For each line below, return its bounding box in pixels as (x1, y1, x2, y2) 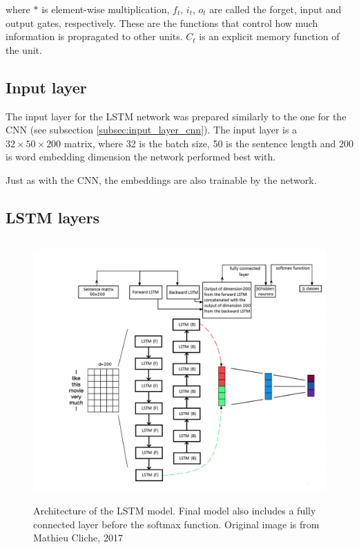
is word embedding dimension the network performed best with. (6, 149, 276, 164)
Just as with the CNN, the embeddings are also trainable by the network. (6, 172, 317, 187)
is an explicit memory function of (199, 29, 340, 44)
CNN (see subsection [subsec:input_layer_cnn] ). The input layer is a (6, 122, 298, 137)
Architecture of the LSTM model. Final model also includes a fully (33, 503, 316, 518)
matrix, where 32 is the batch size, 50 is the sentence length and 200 (64, 136, 353, 150)
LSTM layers (6, 206, 100, 227)
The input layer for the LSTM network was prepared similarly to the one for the (6, 109, 347, 123)
